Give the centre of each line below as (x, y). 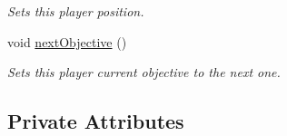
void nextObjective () (67, 41)
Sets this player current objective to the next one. (144, 72)
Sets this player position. (76, 11)
